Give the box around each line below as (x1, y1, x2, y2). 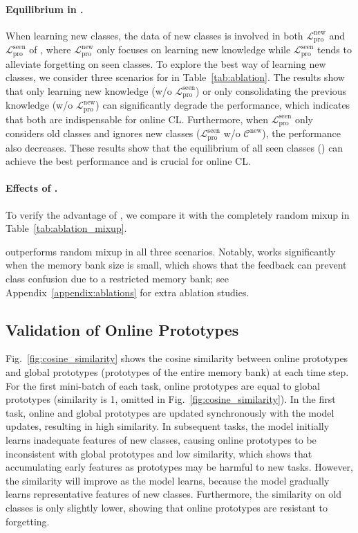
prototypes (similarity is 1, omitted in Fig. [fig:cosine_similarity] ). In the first (6, 392, 336, 406)
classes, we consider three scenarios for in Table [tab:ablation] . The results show (6, 70, 345, 84)
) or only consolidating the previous (196, 83, 347, 98)
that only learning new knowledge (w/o (6, 83, 172, 98)
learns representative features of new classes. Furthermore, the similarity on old (6, 487, 341, 501)
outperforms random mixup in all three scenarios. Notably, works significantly (6, 244, 336, 258)
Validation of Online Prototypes (6, 318, 239, 340)
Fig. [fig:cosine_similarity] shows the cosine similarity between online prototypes (6, 351, 348, 365)
